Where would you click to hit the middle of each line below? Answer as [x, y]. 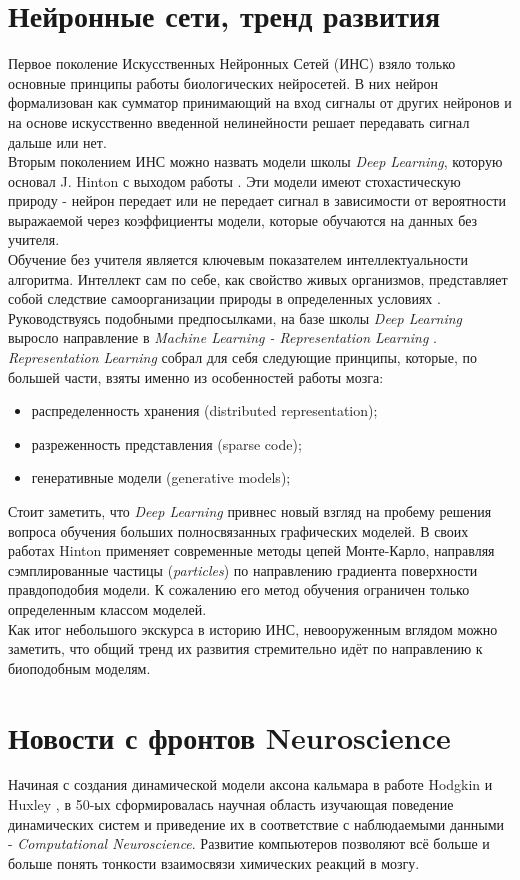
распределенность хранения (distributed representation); [204, 410]
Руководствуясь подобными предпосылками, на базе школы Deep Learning [235, 317]
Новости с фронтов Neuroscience [229, 736]
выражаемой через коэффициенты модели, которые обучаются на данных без [243, 219]
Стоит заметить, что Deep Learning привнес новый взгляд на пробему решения [250, 511]
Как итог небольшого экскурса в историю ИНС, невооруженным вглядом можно [253, 628]
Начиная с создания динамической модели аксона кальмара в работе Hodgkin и [250, 784]
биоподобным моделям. [79, 667]
